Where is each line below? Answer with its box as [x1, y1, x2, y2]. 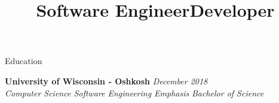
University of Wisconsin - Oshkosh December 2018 [5, 74, 208, 87]
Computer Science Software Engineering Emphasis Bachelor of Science [5, 86, 264, 99]
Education [5, 54, 42, 67]
